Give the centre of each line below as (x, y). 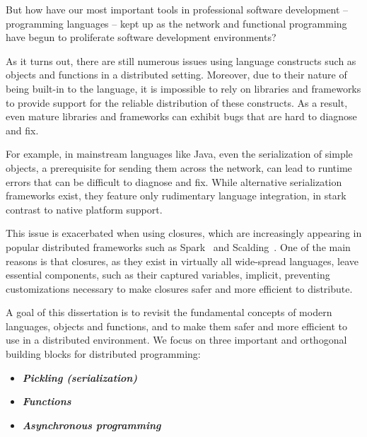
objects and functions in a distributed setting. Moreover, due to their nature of (176, 75)
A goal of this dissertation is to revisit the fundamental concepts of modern (169, 312)
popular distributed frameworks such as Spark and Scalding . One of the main (178, 246)
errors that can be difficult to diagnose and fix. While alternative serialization (174, 181)
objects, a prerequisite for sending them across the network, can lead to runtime (179, 167)
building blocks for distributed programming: (103, 354)
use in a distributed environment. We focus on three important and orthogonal (176, 340)
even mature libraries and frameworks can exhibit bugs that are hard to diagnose (181, 116)
